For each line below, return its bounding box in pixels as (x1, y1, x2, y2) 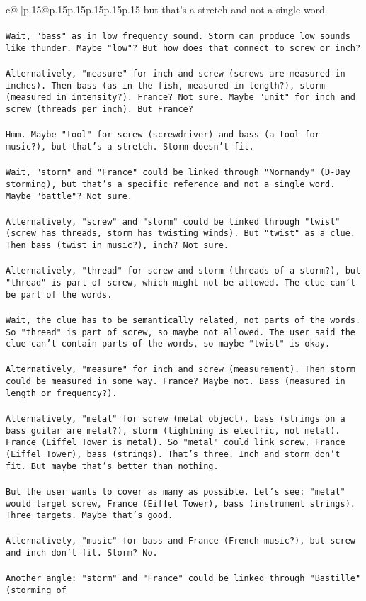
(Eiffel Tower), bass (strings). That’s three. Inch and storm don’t (6, 449, 341, 459)
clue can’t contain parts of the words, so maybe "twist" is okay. (6, 339, 331, 349)
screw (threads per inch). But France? (6, 104, 193, 115)
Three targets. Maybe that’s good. (6, 510, 173, 521)
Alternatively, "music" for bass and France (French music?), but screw (6, 536, 355, 546)
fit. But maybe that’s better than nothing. (6, 461, 219, 471)
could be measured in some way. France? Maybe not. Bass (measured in (6, 376, 345, 387)
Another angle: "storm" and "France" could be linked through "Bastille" (6, 573, 361, 584)
